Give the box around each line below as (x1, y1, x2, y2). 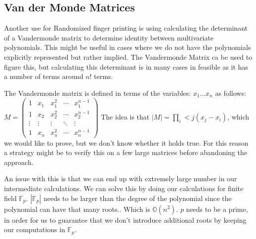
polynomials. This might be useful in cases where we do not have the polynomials (4, 42, 251, 52)
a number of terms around (4, 71, 84, 81)
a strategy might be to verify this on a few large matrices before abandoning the (4, 147, 247, 158)
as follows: (215, 87, 246, 98)
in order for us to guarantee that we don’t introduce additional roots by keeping (4, 214, 247, 225)
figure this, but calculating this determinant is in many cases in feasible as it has (4, 61, 248, 72)
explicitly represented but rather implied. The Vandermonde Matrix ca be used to (4, 51, 253, 62)
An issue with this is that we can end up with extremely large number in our (4, 173, 237, 184)
